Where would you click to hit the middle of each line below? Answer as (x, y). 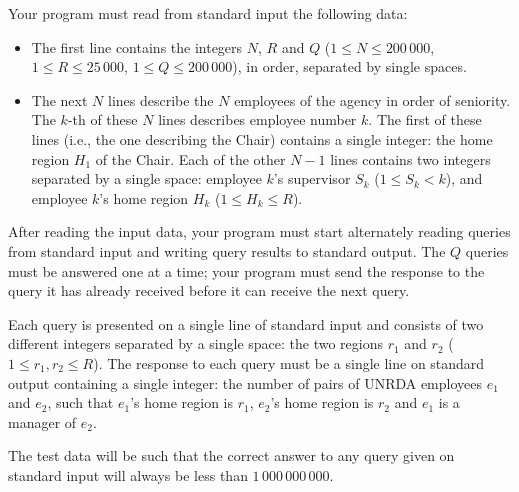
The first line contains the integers (137, 46)
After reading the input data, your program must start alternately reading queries (259, 231)
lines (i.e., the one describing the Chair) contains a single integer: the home (262, 138)
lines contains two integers (410, 158)
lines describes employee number (257, 119)
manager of (42, 421)
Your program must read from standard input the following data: (208, 13)
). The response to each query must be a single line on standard (289, 362)
